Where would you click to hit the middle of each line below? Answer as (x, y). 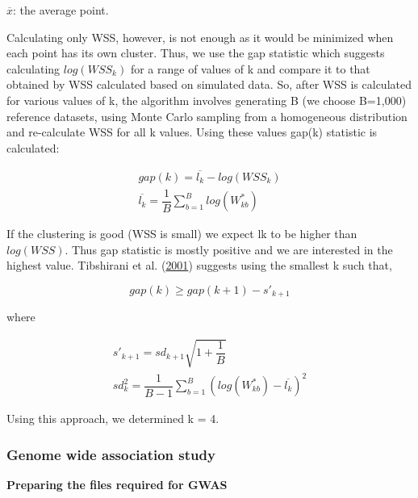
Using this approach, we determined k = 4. (113, 418)
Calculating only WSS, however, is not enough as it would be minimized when (200, 37)
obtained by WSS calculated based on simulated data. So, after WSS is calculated (209, 84)
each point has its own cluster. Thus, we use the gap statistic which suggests (196, 53)
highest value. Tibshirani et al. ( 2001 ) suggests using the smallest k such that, (199, 265)
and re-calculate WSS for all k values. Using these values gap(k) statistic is (192, 132)
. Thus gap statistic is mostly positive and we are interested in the (229, 249)
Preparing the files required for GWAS (117, 484)
